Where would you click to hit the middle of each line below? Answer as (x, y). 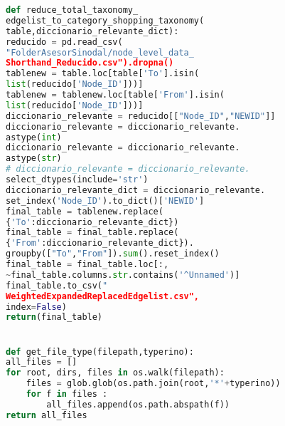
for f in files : (67, 394)
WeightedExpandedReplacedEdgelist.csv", (103, 296)
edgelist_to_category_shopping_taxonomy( (105, 20)
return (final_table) (54, 317)
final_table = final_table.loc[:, (87, 264)
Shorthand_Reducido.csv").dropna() (90, 63)
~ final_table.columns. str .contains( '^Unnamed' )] (123, 275)
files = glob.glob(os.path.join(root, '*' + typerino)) (153, 384)
